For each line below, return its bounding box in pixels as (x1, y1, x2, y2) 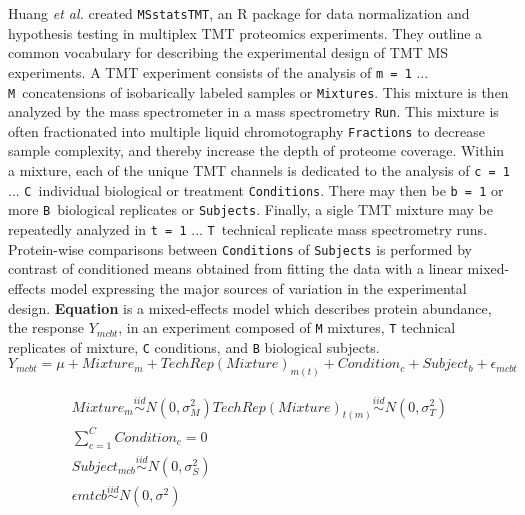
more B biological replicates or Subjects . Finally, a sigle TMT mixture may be (8, 199, 493, 220)
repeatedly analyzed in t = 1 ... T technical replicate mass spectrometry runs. (8, 219, 488, 240)
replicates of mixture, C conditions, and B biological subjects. (8, 336, 380, 357)
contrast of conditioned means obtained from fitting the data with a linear (8, 258, 463, 279)
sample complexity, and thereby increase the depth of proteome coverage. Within (8, 140, 505, 161)
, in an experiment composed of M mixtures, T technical (118, 317, 456, 338)
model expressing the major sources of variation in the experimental (50, 277, 467, 298)
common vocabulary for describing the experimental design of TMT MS (8, 42, 449, 63)
